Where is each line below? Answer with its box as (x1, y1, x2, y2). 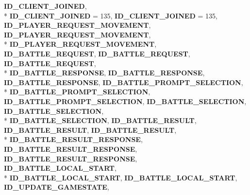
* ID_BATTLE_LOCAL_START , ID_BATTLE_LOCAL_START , (4, 172, 237, 182)
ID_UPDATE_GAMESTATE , (4, 182, 109, 192)
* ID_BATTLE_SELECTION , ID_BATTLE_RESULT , (4, 115, 197, 125)
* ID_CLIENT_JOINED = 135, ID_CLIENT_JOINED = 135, (4, 10, 217, 20)
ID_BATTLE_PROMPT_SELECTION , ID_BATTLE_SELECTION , (4, 96, 247, 106)
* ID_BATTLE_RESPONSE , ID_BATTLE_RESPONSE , (4, 68, 205, 78)
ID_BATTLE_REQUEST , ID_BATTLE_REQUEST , (4, 48, 190, 58)
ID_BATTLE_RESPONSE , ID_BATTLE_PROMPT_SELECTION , (4, 77, 243, 87)
